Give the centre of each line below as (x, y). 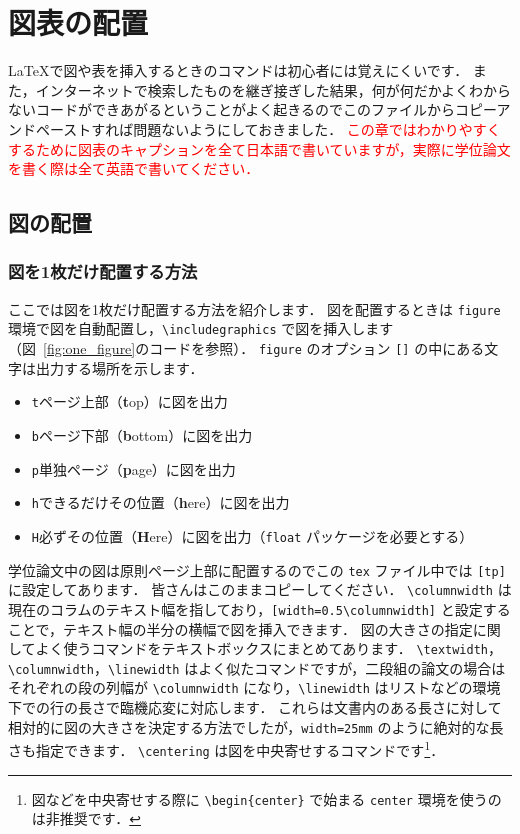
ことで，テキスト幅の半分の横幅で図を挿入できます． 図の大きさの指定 (240, 628)
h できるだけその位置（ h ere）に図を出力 (160, 502)
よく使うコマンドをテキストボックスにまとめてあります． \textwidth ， (269, 648)
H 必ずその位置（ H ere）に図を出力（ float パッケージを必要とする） (252, 535)
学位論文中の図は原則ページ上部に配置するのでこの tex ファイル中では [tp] (257, 569)
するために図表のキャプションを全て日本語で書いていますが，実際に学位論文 (259, 148)
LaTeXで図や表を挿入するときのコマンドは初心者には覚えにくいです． (238, 70)
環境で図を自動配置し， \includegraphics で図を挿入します (201, 328)
